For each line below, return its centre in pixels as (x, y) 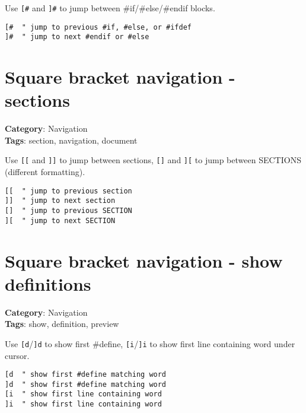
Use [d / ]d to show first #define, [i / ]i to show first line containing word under (150, 343)
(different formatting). (45, 172)
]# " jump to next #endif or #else (77, 37)
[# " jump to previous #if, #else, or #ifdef (98, 27)
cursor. (17, 355)
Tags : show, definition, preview (62, 324)
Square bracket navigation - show (144, 260)
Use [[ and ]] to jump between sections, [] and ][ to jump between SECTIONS (153, 160)
